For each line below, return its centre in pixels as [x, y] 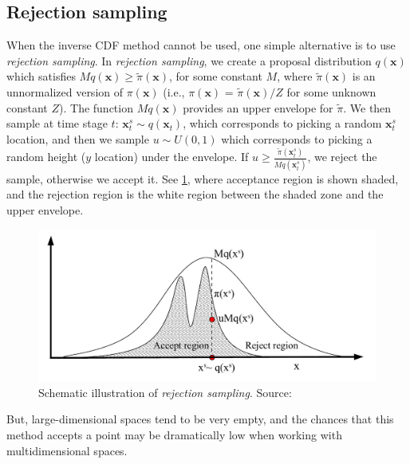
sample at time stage [57, 123]
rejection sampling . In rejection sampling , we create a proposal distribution [189, 60]
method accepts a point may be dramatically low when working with [174, 435]
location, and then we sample [78, 138]
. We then [367, 107]
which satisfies [41, 76]
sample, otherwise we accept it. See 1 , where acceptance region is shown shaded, [203, 178]
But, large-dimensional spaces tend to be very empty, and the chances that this [200, 419]
